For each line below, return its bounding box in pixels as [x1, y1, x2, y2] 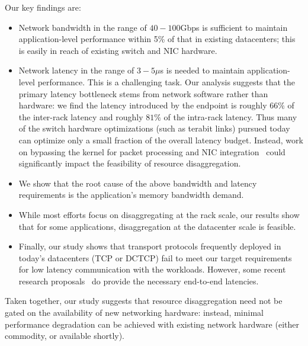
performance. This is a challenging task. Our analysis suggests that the [37, 75, 296, 88]
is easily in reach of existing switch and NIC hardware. [18, 44, 217, 56]
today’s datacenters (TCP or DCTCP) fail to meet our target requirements [18, 251, 292, 264]
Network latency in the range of [18, 64, 134, 76]
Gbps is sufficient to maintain [180, 21, 288, 33]
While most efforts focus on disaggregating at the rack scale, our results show [18, 208, 300, 220]
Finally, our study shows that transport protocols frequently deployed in [18, 240, 281, 252]
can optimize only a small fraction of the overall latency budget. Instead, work [18, 133, 303, 146]
